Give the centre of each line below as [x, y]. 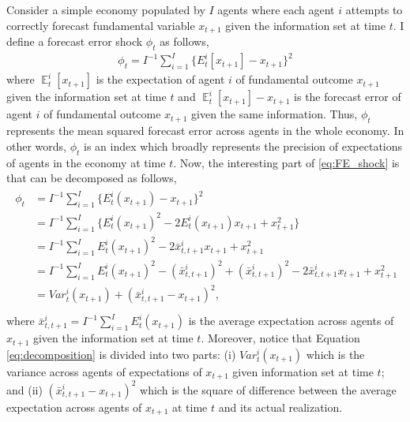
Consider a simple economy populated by [106, 9]
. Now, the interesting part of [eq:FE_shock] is [286, 162]
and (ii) [24, 389]
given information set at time [303, 371]
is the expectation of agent [160, 79]
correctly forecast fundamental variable [101, 25]
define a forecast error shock [75, 41]
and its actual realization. [280, 407]
